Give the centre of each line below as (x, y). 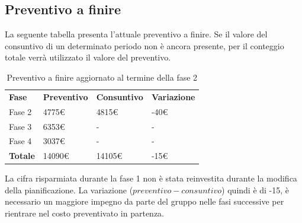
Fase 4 (20, 141)
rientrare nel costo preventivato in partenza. (84, 213)
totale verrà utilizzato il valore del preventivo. (88, 57)
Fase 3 (20, 126)
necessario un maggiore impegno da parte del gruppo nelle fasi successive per (144, 201)
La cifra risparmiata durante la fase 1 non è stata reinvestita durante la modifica (151, 178)
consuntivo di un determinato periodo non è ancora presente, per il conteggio (144, 45)
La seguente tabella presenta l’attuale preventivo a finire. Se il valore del (136, 34)
